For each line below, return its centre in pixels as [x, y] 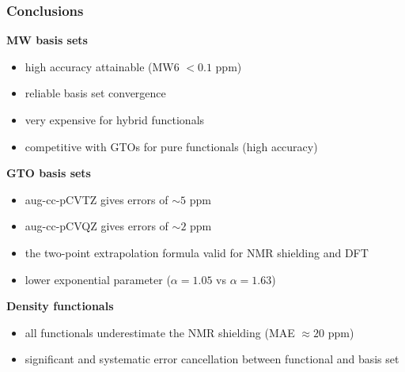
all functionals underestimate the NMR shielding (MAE [160, 332]
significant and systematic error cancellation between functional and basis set [212, 359]
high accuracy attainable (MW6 [102, 66]
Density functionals [60, 306]
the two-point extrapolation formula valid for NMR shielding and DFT [197, 252]
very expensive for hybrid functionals [115, 120]
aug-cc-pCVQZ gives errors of [97, 226]
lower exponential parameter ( [98, 279]
